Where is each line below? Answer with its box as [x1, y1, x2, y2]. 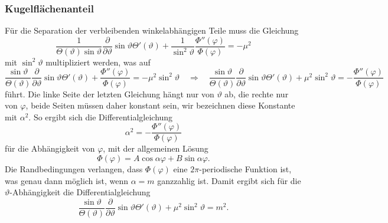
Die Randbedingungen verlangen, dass [5, 162, 143, 175]
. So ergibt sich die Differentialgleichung [28, 110, 173, 123]
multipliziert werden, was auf [45, 55, 151, 68]
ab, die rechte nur [224, 87, 289, 100]
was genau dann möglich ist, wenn [5, 174, 128, 186]
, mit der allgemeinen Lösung [103, 142, 208, 155]
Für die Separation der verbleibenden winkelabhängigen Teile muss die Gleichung [5, 24, 299, 37]
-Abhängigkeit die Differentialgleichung [9, 186, 151, 198]
